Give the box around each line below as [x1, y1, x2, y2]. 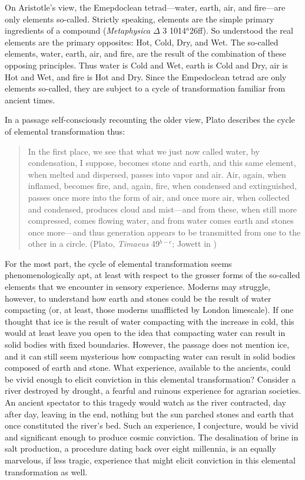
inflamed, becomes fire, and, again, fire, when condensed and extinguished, [28, 179, 297, 192]
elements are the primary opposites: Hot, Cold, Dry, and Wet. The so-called [5, 35, 279, 48]
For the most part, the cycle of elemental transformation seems [5, 257, 232, 269]
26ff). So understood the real [189, 24, 293, 37]
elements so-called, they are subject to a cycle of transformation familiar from [5, 82, 286, 94]
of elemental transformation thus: [5, 125, 125, 137]
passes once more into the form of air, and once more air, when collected [28, 191, 290, 203]
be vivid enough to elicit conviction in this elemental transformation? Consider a [5, 373, 296, 385]
